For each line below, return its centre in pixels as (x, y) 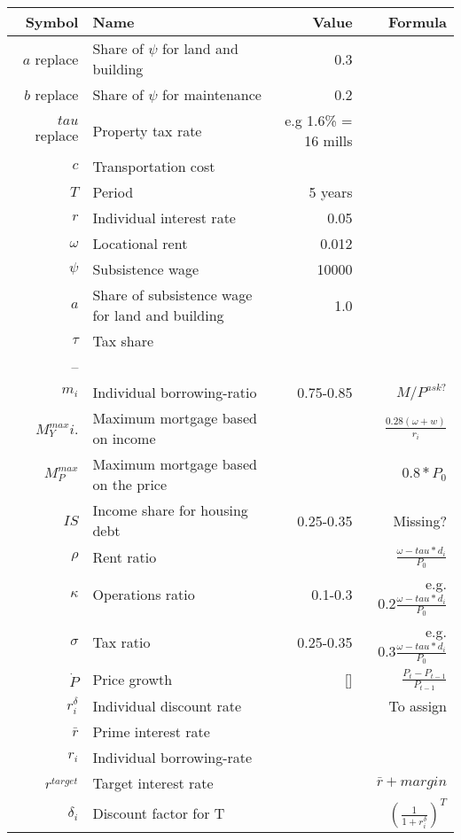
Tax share (123, 341)
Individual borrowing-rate (172, 757)
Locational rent (140, 243)
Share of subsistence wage (172, 295)
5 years (331, 192)
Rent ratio (125, 556)
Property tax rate (147, 130)
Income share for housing (170, 510)
